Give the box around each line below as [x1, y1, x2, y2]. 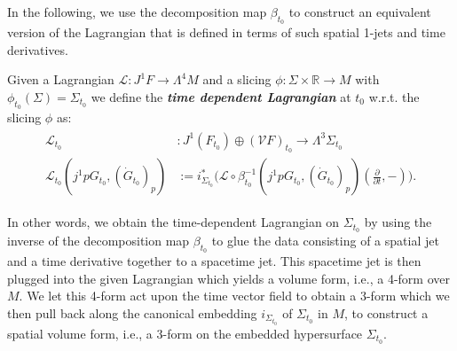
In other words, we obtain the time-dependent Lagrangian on [7, 213, 340, 231]
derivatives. [7, 40, 68, 58]
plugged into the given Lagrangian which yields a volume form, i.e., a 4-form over [7, 269, 450, 287]
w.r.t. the [368, 87, 420, 105]
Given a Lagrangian [7, 70, 114, 89]
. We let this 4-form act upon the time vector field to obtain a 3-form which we [19, 286, 450, 305]
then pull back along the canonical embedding [7, 303, 257, 322]
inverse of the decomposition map [7, 230, 190, 249]
